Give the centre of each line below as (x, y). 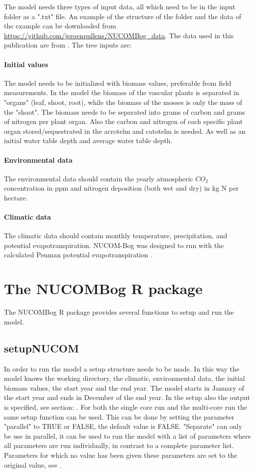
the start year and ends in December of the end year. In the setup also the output (127, 397)
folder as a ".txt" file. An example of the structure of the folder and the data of (123, 16)
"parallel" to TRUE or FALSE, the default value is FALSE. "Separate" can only (123, 426)
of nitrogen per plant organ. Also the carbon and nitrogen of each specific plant (123, 121)
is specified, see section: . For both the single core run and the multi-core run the (126, 407)
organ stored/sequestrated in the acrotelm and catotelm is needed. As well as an (125, 131)
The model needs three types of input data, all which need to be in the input (120, 6)
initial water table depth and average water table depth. (88, 140)
